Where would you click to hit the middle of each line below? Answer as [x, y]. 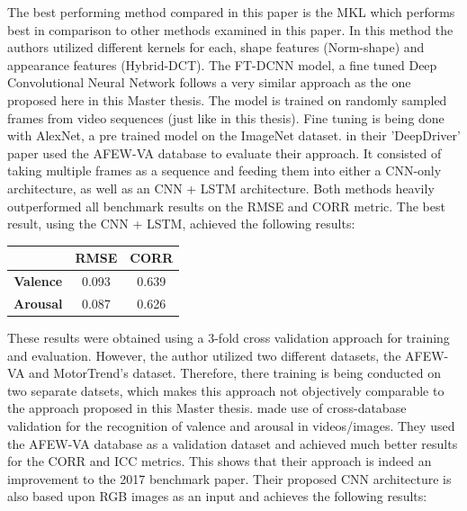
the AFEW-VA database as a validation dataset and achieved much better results [233, 443]
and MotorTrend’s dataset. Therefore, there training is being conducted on [235, 373]
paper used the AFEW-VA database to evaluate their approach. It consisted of [225, 152]
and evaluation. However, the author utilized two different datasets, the [204, 355]
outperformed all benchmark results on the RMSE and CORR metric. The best [226, 206]
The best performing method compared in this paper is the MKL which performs [231, 12]
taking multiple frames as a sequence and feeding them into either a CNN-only [225, 170]
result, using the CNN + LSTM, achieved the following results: [181, 224]
